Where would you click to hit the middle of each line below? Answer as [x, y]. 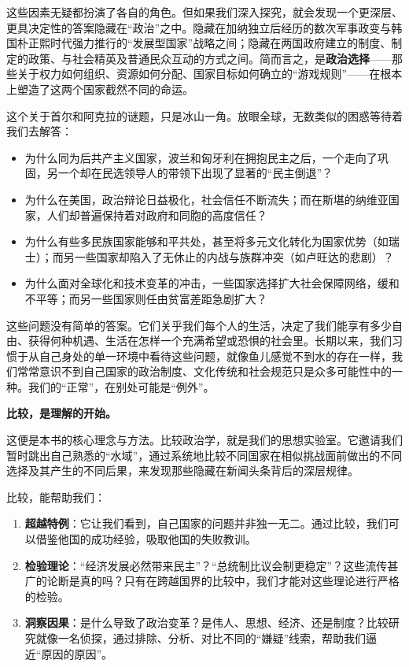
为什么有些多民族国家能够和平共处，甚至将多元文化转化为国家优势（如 [206, 241]
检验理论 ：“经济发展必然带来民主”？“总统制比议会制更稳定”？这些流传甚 [212, 565]
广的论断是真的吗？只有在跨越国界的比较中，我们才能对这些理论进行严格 [212, 581]
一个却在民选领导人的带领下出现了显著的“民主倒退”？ [195, 173]
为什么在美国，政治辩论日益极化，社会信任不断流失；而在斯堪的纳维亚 [206, 199]
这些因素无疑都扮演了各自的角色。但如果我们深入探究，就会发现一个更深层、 [204, 12]
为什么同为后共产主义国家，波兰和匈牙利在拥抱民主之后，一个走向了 [201, 157]
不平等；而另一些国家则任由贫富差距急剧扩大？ [146, 298]
